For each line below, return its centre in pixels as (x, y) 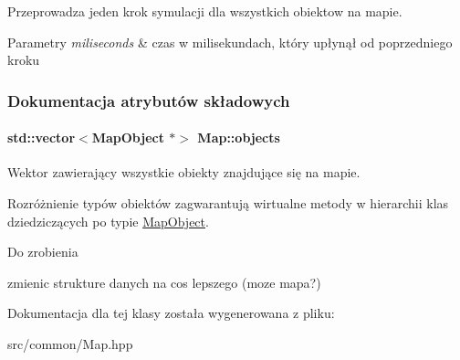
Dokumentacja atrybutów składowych (149, 100)
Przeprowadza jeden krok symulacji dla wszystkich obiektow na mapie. (205, 11)
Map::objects (239, 138)
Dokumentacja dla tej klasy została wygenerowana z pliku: (171, 313)
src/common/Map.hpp (70, 343)
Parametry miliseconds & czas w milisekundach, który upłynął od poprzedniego (230, 42)
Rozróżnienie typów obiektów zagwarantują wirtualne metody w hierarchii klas (228, 203)
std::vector (42, 138)
